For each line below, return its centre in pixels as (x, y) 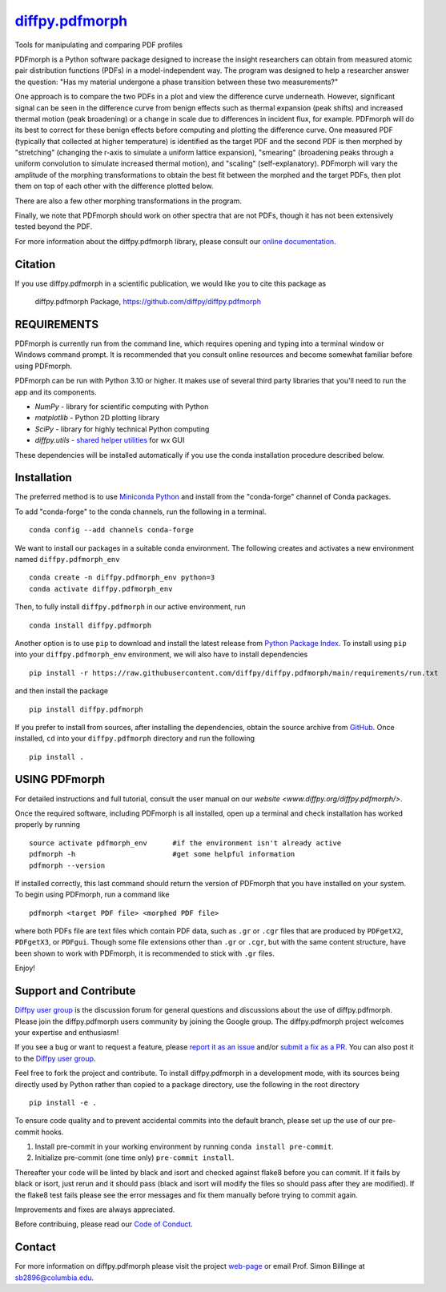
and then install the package (61, 691)
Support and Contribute (75, 991)
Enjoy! (25, 968)
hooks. (52, 1132)
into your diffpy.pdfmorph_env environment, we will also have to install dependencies (161, 654)
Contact (35, 1248)
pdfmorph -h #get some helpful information (162, 854)
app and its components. (56, 391)
